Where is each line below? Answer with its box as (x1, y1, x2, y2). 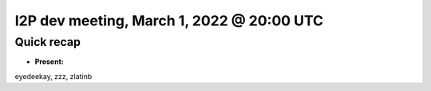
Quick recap (14, 35, 81, 49)
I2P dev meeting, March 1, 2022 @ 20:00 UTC (14, 12, 324, 29)
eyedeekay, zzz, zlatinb (14, 71, 93, 81)
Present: (34, 57, 64, 66)
